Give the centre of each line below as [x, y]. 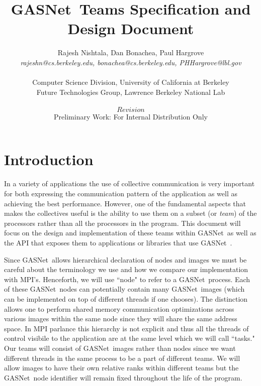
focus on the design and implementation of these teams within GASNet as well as [130, 233]
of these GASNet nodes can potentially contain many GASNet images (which [124, 289]
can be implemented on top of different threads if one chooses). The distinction [126, 298]
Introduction [49, 159]
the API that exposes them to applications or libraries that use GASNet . [118, 242]
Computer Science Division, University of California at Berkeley [131, 82]
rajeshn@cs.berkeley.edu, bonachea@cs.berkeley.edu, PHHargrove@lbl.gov [131, 62]
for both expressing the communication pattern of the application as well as [121, 193]
